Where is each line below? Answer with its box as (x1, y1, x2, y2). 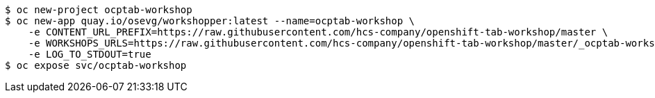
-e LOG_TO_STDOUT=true (28, 49, 151, 60)
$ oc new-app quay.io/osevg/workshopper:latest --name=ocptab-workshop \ (5, 15, 415, 26)
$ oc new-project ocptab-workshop (5, 4, 192, 15)
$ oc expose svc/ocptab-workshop (5, 60, 187, 71)
